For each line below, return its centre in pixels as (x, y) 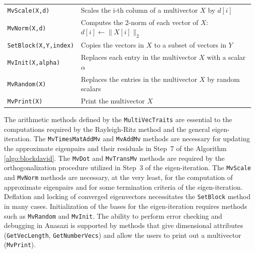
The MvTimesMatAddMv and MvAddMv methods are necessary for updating (142, 139)
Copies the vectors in (113, 45)
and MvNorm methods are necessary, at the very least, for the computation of (118, 177)
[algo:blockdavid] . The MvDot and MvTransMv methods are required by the (115, 158)
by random (223, 79)
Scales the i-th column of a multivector (140, 10)
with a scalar (226, 57)
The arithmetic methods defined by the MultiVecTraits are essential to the (118, 119)
